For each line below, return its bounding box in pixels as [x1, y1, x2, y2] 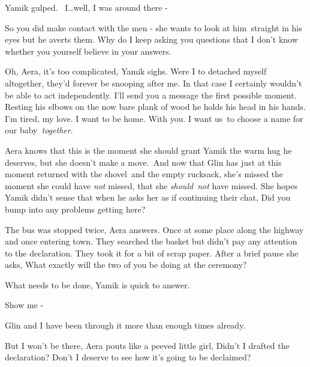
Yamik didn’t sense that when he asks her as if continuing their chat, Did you [5, 191, 291, 204]
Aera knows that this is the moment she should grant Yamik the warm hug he [5, 144, 292, 156]
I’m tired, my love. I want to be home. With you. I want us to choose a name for [5, 112, 303, 124]
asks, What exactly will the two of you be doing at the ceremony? [5, 258, 247, 271]
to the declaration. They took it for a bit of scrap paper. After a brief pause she [5, 246, 299, 259]
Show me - [5, 299, 44, 311]
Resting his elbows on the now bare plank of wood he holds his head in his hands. [5, 100, 306, 113]
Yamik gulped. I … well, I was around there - [5, 1, 168, 13]
